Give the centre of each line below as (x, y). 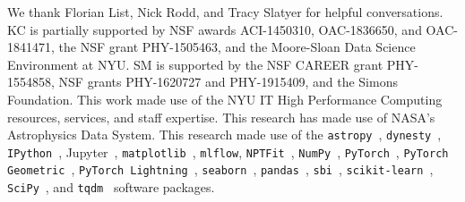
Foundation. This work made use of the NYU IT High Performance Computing (225, 99)
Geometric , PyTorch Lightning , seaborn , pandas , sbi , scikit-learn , (220, 169)
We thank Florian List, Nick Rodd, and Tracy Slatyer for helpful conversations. (225, 12)
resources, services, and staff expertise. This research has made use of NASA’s (221, 117)
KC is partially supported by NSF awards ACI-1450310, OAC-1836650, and (215, 29)
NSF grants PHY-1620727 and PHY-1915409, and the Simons (228, 82)
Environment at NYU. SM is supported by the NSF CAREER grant (195, 64)
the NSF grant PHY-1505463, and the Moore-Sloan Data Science (237, 47)
